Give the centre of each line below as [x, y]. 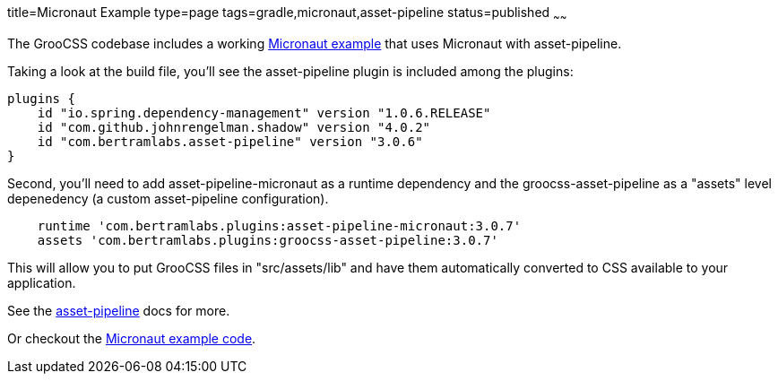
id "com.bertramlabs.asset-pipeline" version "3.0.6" [230, 141]
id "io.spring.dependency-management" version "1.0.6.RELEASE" [264, 113]
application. [42, 282]
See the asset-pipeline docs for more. [119, 310]
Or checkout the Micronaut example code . [132, 338]
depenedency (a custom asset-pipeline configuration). [168, 198]
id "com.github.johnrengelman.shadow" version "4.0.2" [234, 127]
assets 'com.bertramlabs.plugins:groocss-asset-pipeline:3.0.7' [268, 240]
